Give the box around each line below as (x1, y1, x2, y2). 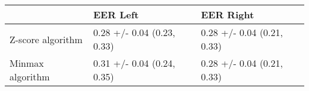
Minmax (10, 56, 44, 70)
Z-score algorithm (10, 32, 83, 46)
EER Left (93, 8, 139, 21)
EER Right (201, 8, 254, 21)
